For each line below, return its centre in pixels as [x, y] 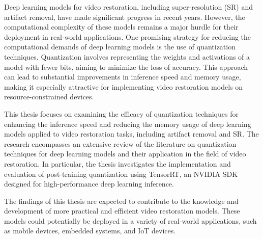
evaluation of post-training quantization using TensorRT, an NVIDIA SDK [121, 174]
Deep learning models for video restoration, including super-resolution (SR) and [129, 7]
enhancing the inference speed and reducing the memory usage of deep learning [128, 124]
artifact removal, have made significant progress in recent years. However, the [125, 17]
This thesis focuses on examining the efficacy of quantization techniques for [121, 113]
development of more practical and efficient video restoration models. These [122, 211]
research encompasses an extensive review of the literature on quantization [120, 143]
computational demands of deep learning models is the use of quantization [120, 47]
